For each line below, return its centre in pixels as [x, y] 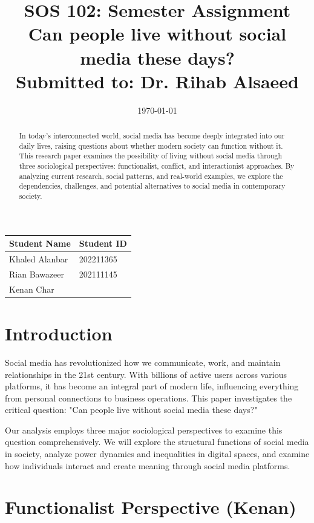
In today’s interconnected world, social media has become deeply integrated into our [152, 136]
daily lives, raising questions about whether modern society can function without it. [151, 145]
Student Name [40, 243]
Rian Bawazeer [37, 274]
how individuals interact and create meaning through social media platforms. [148, 465]
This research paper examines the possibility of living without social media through [151, 156]
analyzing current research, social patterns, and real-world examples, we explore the [151, 176]
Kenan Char [32, 289]
